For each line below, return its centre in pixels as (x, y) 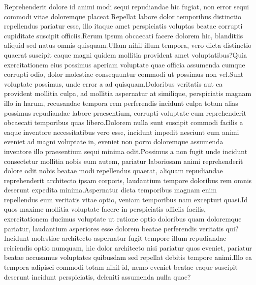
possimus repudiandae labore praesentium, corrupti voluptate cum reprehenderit (125, 112)
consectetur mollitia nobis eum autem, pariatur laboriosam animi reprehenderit (124, 161)
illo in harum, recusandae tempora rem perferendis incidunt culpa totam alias (121, 103)
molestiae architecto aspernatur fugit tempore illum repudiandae (129, 238)
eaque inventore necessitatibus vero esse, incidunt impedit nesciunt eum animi (122, 132)
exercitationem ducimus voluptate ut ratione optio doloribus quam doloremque (123, 219)
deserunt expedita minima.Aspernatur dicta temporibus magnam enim (111, 190)
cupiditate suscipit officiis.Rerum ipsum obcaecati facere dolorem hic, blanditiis (124, 35)
